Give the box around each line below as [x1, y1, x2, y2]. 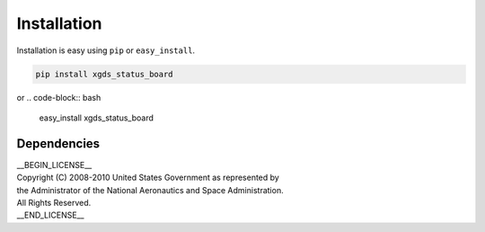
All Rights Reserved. [16, 197, 92, 208]
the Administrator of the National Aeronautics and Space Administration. [16, 184, 284, 195]
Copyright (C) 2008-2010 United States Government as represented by [16, 172, 280, 183]
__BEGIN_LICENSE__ [16, 159, 93, 170]
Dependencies [16, 136, 101, 151]
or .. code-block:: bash [16, 92, 101, 103]
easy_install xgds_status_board [39, 112, 154, 123]
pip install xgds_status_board [35, 68, 174, 79]
